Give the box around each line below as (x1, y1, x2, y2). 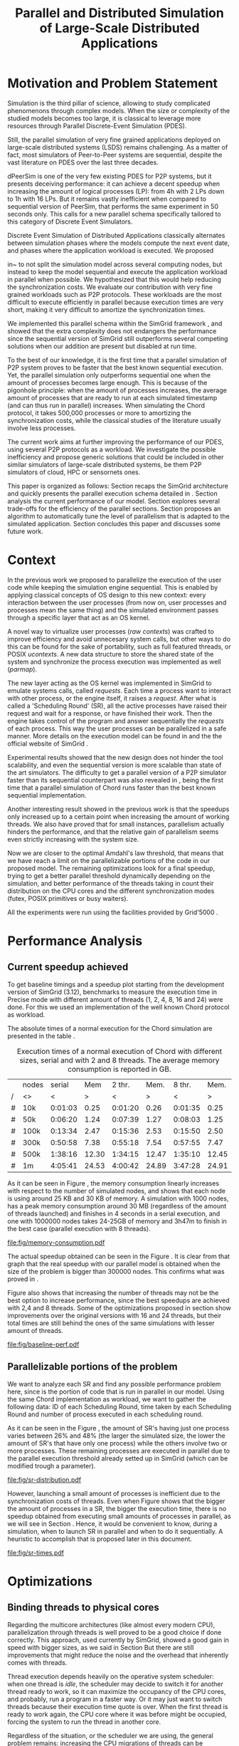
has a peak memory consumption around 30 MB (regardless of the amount (7, 1201, 227, 1210)
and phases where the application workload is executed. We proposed (7, 246, 214, 254)
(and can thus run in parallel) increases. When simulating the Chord (7, 401, 205, 409)
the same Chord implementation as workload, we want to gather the (7, 1394, 206, 1403)
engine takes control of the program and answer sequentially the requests (7, 716, 224, 725)
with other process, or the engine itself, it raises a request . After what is (7, 694, 217, 702)
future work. (7, 527, 44, 535)
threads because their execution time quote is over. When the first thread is (7, 1702, 228, 1710)
